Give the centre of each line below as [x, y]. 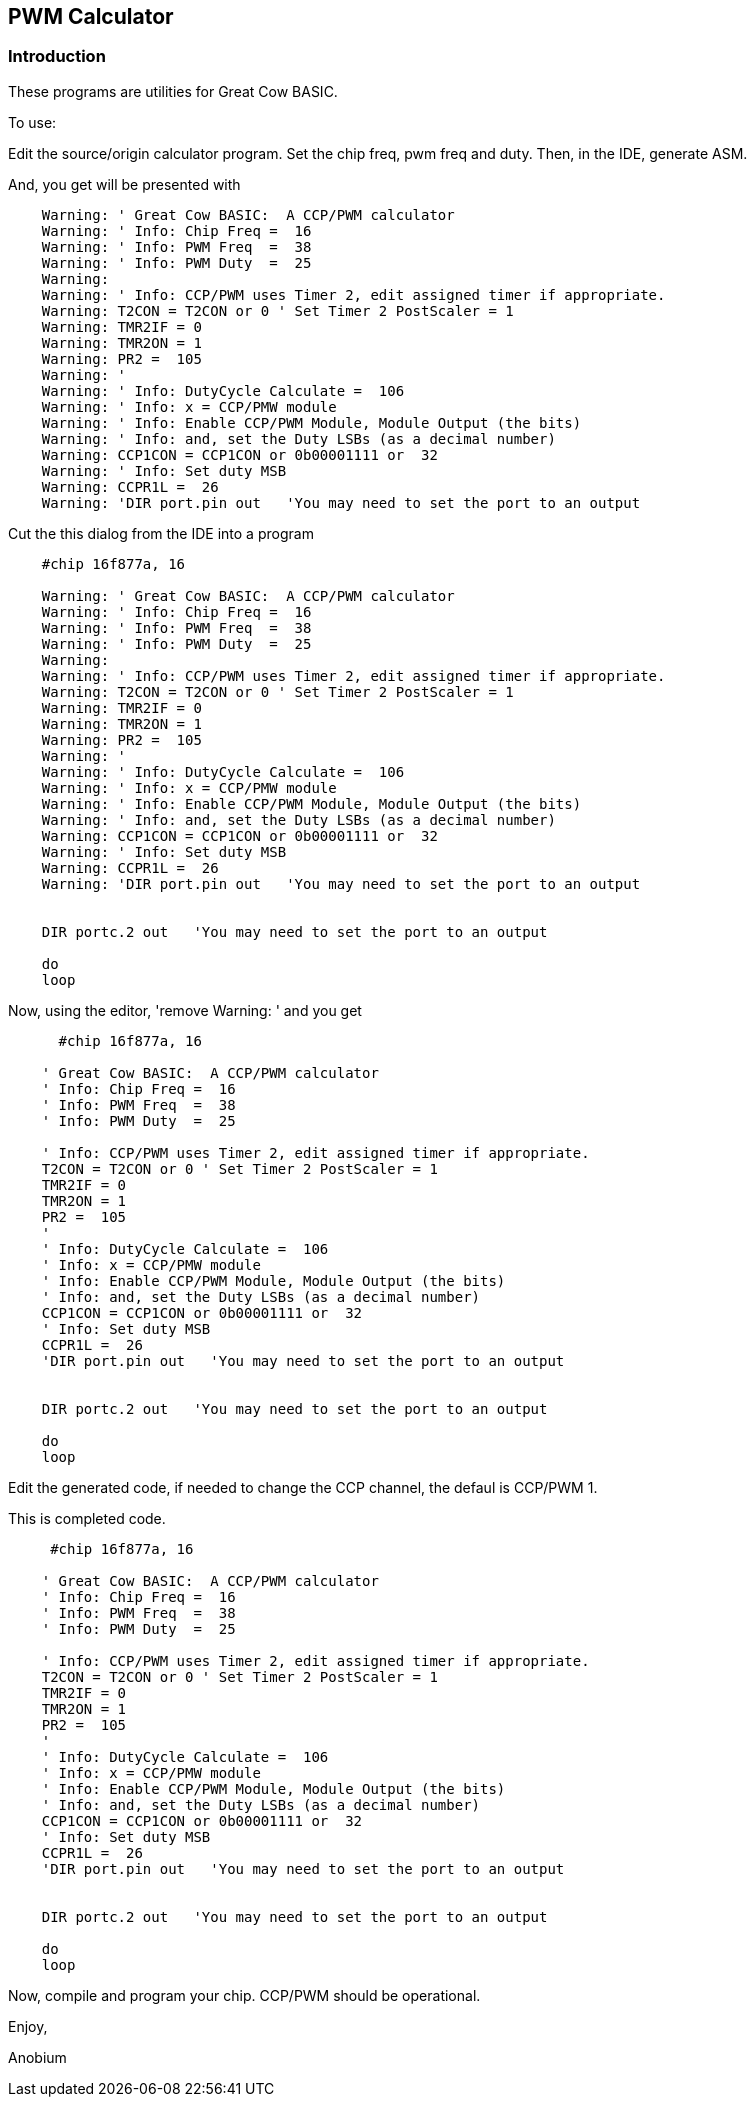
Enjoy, [28, 2026]
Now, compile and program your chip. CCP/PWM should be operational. [244, 1995]
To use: [32, 122]
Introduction [57, 56]
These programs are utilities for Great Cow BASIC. [173, 91]
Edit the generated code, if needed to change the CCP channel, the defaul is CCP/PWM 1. [303, 1487]
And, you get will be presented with [124, 184]
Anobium [37, 2057]
